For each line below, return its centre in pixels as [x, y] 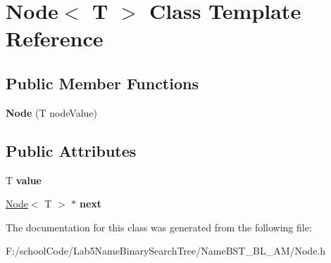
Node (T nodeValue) [51, 112]
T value [24, 180]
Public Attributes [71, 150]
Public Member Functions [102, 83]
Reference [55, 38]
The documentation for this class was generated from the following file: [159, 227]
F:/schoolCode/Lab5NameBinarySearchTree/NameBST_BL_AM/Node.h [166, 251]
